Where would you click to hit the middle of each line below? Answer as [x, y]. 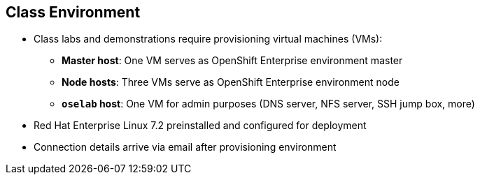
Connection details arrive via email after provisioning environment [185, 147]
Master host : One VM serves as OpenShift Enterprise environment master [232, 61]
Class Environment [73, 12]
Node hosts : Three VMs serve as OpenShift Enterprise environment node [231, 82]
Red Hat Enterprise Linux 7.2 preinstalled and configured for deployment [200, 126]
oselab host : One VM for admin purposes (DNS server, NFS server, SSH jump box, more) [268, 104]
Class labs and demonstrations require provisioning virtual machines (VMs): [208, 39]
